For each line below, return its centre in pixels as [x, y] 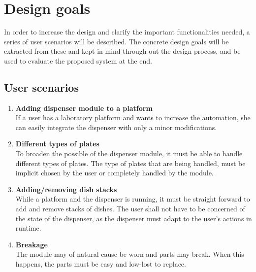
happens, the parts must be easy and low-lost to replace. [101, 264]
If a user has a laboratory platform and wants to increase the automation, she [133, 118]
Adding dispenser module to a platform [84, 108]
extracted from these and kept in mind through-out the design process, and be [122, 51]
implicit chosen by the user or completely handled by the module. [114, 173]
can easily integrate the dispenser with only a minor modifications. [116, 127]
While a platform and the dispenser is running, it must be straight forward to [133, 199]
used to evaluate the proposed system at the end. [78, 60]
